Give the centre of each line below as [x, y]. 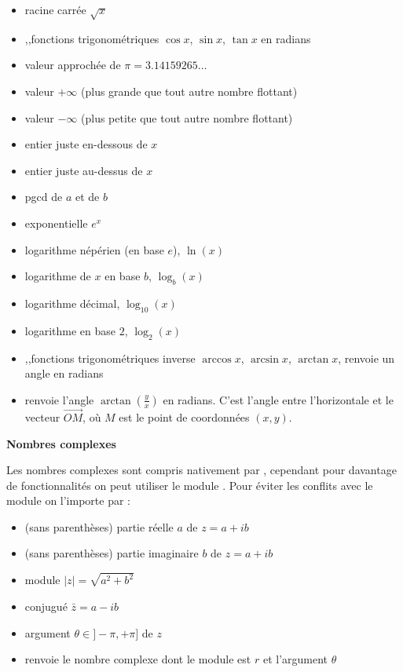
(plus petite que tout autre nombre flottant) [187, 117]
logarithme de [58, 276]
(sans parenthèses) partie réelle [99, 526]
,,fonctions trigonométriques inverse [110, 358]
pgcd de [44, 197]
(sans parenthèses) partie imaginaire [112, 553]
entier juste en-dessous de [86, 144]
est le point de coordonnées [184, 416]
